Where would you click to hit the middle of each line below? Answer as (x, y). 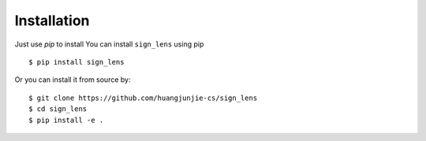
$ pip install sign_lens (77, 62)
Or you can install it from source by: (73, 80)
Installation (52, 20)
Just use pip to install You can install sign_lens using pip (109, 44)
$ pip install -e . (66, 120)
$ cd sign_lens (58, 109)
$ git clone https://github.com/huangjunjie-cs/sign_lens (143, 98)
